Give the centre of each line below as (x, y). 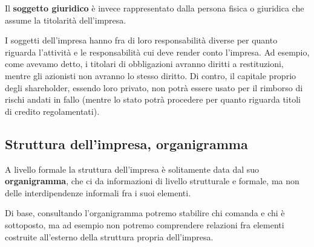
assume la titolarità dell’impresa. (66, 20)
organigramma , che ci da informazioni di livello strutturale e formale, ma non (152, 181)
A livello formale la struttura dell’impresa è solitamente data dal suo (132, 169)
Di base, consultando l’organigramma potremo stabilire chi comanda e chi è (145, 213)
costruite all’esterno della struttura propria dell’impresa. (109, 236)
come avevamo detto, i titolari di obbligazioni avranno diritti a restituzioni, (144, 64)
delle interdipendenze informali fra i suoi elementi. (98, 192)
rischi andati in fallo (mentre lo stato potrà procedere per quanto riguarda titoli (153, 99)
